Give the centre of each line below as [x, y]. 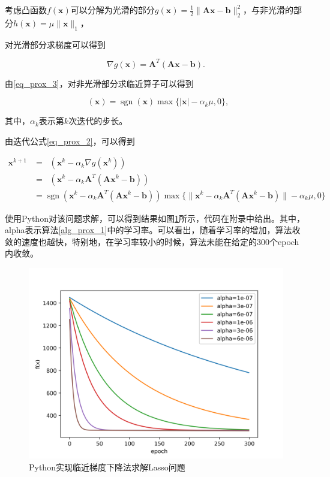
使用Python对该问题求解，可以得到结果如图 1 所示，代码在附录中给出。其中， [155, 218]
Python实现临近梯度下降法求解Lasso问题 [107, 467]
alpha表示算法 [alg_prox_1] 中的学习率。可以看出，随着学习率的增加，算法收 [153, 230]
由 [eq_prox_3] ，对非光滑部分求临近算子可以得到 [99, 83]
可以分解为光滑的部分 [112, 10]
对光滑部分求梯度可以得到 [55, 44]
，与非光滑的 [268, 10]
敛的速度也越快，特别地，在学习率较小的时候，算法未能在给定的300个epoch [152, 241]
